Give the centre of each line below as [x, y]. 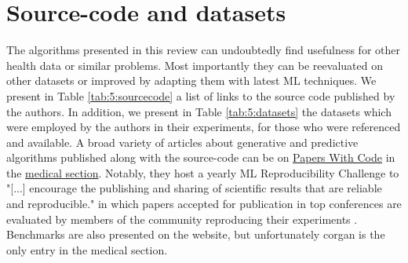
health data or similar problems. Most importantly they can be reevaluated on [195, 65]
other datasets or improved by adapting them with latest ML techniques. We [191, 80]
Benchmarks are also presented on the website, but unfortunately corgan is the [196, 234]
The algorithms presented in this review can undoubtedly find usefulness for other [203, 50]
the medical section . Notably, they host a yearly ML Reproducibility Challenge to [203, 172]
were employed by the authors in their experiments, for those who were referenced [204, 127]
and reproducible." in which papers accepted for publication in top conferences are [204, 204]
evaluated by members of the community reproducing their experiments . [182, 219]
